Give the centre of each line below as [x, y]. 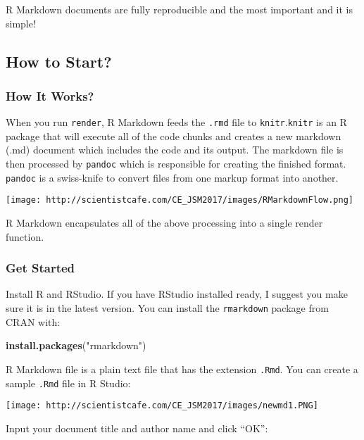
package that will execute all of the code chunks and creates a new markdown [174, 136]
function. [25, 236]
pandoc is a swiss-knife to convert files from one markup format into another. [172, 177]
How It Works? [50, 95]
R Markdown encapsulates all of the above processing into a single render [164, 222]
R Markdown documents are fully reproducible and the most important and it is [179, 9]
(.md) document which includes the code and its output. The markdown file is [175, 150]
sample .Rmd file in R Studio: [68, 383]
